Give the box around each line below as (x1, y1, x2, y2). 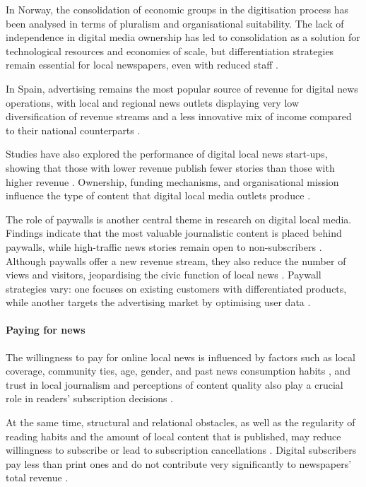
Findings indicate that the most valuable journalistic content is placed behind (6, 225, 342, 240)
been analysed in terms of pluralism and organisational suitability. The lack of (6, 16, 344, 30)
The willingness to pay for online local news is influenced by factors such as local (6, 349, 355, 364)
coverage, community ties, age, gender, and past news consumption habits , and (6, 363, 351, 378)
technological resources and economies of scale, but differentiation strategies (6, 43, 334, 58)
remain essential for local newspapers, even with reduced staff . (6, 57, 278, 72)
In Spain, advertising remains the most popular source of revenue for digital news (6, 81, 358, 95)
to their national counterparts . (6, 122, 141, 137)
